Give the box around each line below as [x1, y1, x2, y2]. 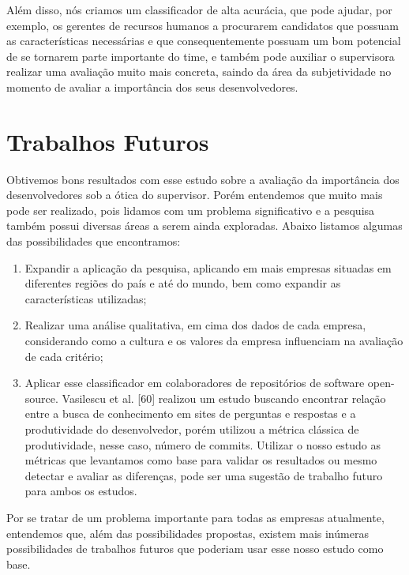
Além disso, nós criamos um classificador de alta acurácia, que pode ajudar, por [6, 2, 392, 17]
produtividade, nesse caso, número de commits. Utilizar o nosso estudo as [24, 436, 381, 453]
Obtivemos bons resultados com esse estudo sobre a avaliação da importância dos [6, 171, 400, 187]
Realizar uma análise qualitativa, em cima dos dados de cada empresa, [24, 317, 366, 333]
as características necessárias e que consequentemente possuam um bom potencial [6, 32, 401, 49]
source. [24, 389, 58, 406]
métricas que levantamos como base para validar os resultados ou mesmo [24, 452, 377, 468]
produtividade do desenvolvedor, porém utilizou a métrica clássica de [24, 421, 359, 437]
